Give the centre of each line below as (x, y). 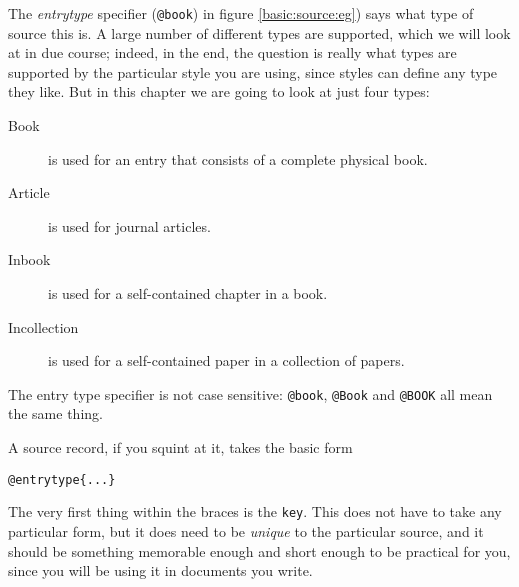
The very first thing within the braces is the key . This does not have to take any (255, 511)
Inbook (29, 259)
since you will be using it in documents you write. (160, 570)
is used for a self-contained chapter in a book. (188, 293)
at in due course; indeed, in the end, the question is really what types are (232, 52)
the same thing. (55, 413)
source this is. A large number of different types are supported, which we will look (259, 32)
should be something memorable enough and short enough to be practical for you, (259, 550)
